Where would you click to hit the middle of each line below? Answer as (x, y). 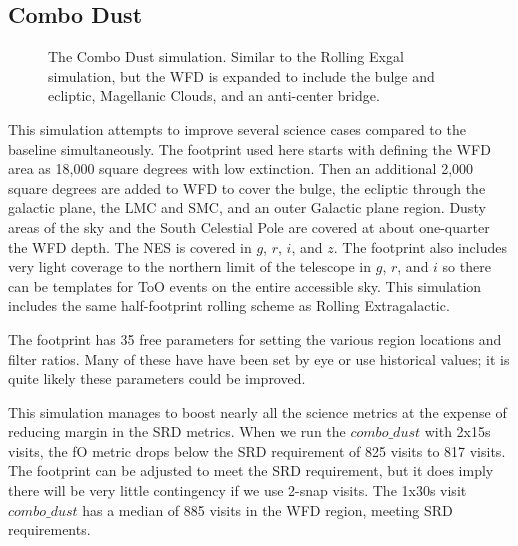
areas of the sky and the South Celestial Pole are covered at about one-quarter (249, 226)
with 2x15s (457, 431)
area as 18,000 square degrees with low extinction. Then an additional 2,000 (241, 168)
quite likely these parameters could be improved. (157, 378)
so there (466, 266)
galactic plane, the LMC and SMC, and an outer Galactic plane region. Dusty (247, 207)
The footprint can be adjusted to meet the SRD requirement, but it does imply (251, 470)
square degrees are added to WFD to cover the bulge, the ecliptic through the (247, 187)
